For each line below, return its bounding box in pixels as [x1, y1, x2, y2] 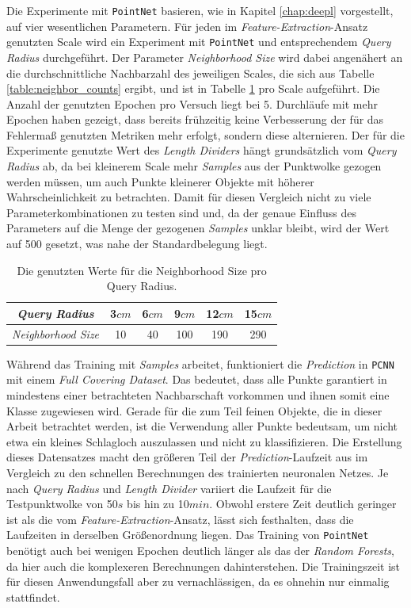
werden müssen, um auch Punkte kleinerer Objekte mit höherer [6, 173, 314, 189]
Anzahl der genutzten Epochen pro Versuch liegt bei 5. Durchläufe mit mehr [6, 95, 378, 112]
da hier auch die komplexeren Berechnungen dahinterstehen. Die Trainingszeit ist [6, 557, 401, 574]
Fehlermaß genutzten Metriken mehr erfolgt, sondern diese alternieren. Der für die [6, 126, 405, 143]
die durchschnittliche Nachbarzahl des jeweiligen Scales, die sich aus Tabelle [6, 64, 375, 81]
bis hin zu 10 [127, 495, 189, 512]
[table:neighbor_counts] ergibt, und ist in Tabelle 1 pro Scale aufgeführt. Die [6, 80, 380, 97]
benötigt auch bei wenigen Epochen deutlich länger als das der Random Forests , [6, 542, 394, 558]
